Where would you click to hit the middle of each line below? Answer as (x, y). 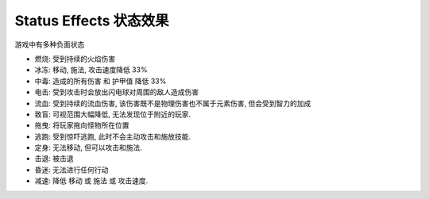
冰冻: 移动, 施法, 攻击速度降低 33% (91, 70)
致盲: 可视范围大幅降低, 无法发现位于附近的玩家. (112, 114)
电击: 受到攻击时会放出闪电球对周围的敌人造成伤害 (116, 92)
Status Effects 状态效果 (92, 21)
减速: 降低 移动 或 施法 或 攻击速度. (91, 181)
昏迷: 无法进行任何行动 (71, 170)
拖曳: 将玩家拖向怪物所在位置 (82, 125)
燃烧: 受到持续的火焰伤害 (75, 59)
